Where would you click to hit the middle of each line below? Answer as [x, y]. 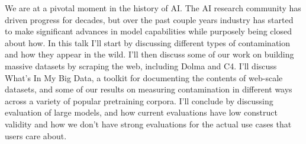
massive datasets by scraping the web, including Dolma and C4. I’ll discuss [141, 65]
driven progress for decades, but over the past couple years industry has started [149, 19]
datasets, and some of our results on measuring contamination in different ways [149, 89]
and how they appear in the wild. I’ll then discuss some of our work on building [149, 54]
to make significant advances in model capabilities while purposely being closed [148, 31]
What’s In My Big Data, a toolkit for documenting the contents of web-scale [144, 77]
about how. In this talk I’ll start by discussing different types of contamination [148, 42]
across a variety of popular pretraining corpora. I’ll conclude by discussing [139, 100]
